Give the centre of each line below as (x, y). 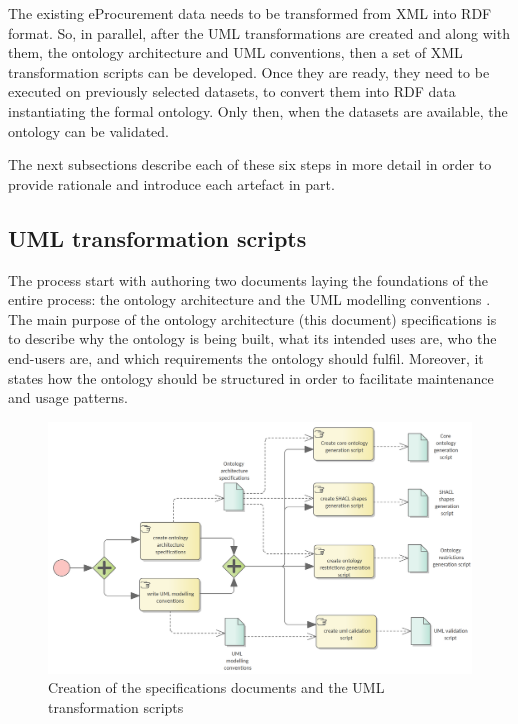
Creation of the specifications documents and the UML (216, 687)
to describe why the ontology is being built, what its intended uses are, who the (252, 338)
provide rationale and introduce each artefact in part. (171, 183)
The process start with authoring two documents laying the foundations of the (248, 279)
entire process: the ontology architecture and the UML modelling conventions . (249, 299)
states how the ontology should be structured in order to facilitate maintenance (251, 377)
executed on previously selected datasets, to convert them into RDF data (232, 91)
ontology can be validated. (89, 130)
